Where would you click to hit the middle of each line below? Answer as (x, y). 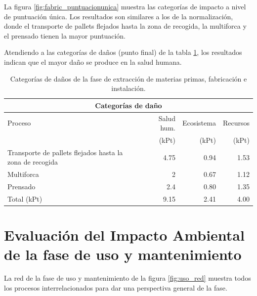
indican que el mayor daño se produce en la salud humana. (93, 62)
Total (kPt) (25, 199)
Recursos (236, 123)
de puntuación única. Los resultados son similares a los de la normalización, (119, 16)
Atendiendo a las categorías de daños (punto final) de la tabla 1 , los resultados (123, 52)
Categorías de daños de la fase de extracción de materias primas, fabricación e (128, 78)
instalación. (128, 88)
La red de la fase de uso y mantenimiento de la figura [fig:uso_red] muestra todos (128, 278)
